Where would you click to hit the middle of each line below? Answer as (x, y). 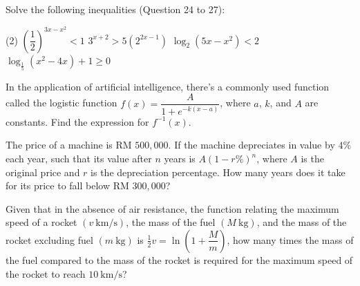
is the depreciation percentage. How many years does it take (218, 172)
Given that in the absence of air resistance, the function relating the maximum (172, 208)
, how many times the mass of (290, 239)
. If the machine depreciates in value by (252, 145)
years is (180, 158)
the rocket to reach (46, 273)
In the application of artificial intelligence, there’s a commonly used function (168, 86)
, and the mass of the (302, 222)
